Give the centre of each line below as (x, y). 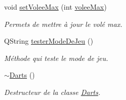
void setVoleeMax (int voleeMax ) (55, 7)
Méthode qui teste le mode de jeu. (56, 58)
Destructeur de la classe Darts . (52, 92)
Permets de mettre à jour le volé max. (63, 24)
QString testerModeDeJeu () (49, 41)
